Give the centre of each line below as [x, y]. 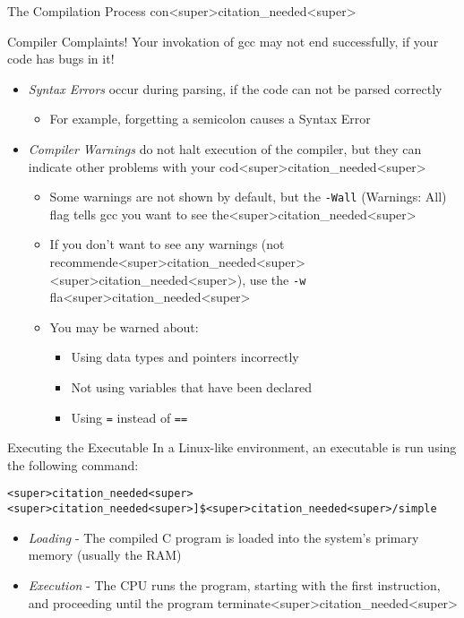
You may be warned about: [124, 326]
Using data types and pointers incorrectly [185, 357]
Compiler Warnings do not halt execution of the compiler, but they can [225, 148]
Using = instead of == [129, 417]
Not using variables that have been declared [191, 387]
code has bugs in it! [61, 59]
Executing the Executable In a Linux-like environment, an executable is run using [232, 447]
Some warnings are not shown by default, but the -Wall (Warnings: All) [248, 197]
